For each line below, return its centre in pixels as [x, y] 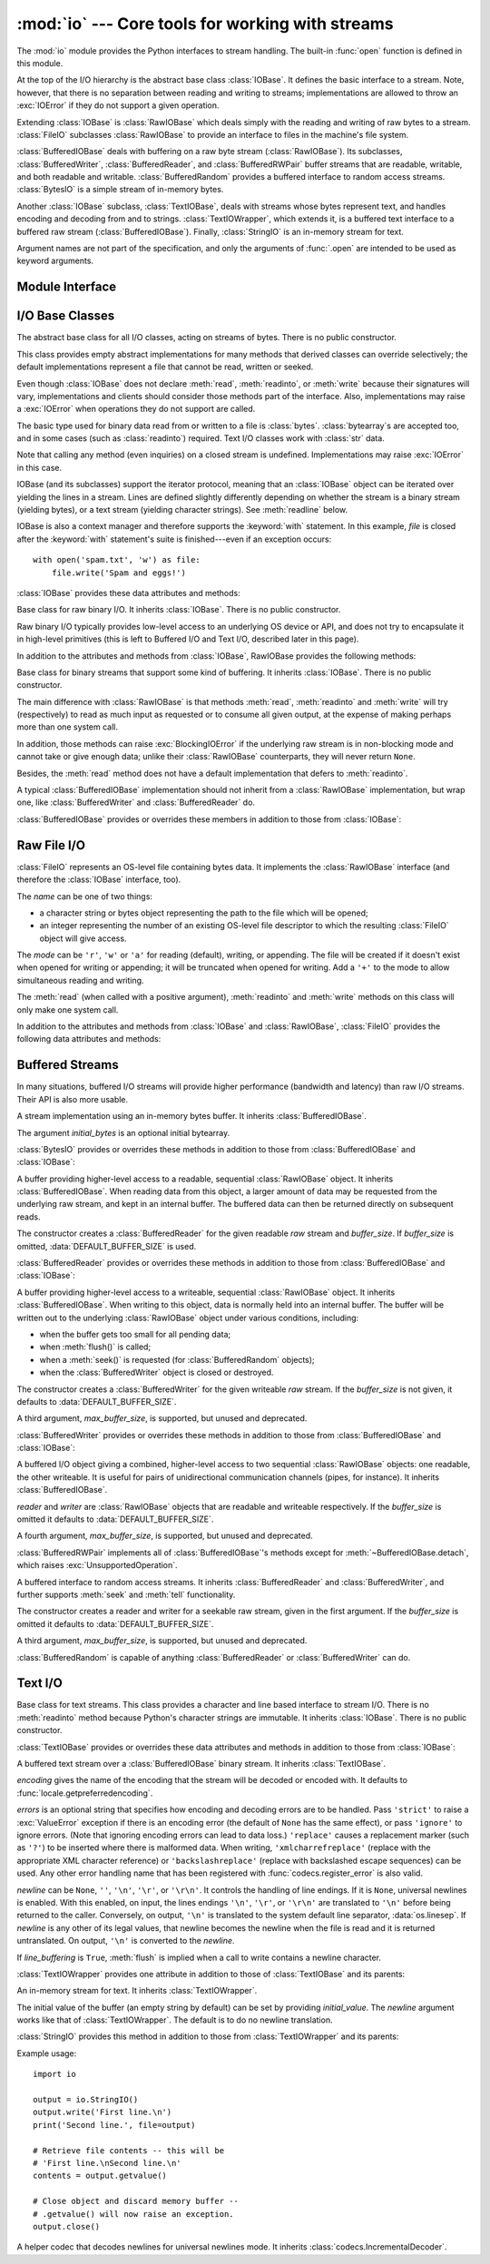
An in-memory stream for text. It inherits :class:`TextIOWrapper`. [137, 1991]
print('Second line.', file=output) [114, 2125]
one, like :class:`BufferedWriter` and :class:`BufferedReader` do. [136, 802]
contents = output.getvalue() [100, 2176]
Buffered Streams [68, 1065]
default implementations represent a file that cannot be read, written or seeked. [165, 367]
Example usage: [47, 2053]
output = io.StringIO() [86, 2100]
